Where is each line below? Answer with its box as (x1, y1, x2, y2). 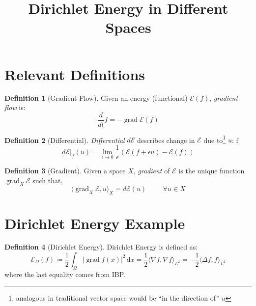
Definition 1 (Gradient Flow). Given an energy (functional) (4, 92, 188, 103)
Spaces (105, 17, 151, 37)
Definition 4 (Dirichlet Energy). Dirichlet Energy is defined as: (4, 242, 198, 252)
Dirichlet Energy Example (4, 213, 185, 233)
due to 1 (203, 133, 226, 145)
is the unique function (178, 166, 245, 176)
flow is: (4, 102, 26, 112)
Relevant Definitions (4, 64, 145, 84)
